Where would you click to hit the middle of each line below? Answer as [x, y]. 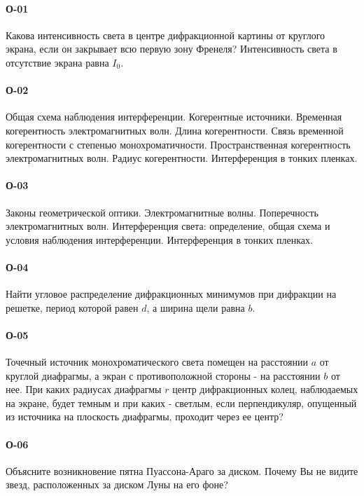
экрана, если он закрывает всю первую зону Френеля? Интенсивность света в [171, 49]
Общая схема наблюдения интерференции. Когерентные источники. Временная [174, 117]
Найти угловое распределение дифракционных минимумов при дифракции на [171, 294]
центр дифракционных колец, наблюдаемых [265, 389]
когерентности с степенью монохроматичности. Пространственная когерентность [178, 144]
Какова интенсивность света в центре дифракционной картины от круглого [166, 35]
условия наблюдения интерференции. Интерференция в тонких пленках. [159, 239]
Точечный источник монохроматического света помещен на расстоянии [157, 362]
